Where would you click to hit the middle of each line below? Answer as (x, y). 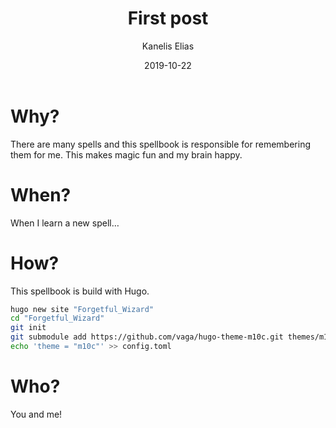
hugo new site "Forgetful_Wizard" (82, 309)
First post (168, 18)
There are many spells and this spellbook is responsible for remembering (160, 144)
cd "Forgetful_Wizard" (57, 318)
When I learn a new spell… (65, 223)
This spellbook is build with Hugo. (80, 291)
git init (28, 328)
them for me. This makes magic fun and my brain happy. (126, 154)
